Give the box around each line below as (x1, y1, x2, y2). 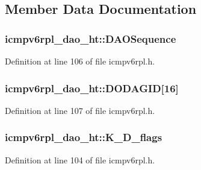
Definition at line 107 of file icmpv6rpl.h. (5, 104, 155, 116)
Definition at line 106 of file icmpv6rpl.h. (5, 55, 155, 67)
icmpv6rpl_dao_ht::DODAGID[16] (5, 80, 179, 95)
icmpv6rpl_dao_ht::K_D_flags (5, 130, 162, 145)
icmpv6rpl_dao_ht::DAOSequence (5, 31, 176, 46)
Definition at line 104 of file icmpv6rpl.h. (5, 153, 155, 166)
